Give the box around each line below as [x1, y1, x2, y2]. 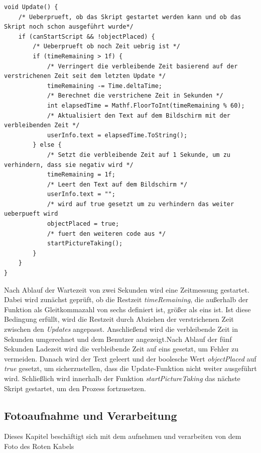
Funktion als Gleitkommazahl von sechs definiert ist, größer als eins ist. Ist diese [4, 304, 251, 314]
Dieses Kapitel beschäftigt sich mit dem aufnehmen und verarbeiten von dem [4, 431, 241, 441]
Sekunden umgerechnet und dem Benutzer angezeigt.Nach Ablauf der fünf [4, 333, 232, 344]
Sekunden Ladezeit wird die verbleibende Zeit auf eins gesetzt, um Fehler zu [4, 343, 238, 354]
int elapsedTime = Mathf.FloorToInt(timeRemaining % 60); [47, 102, 245, 109]
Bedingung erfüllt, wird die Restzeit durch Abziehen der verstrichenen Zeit [4, 314, 234, 324]
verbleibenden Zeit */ [4, 122, 80, 129]
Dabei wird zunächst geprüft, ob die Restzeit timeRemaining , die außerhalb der [4, 294, 248, 305]
